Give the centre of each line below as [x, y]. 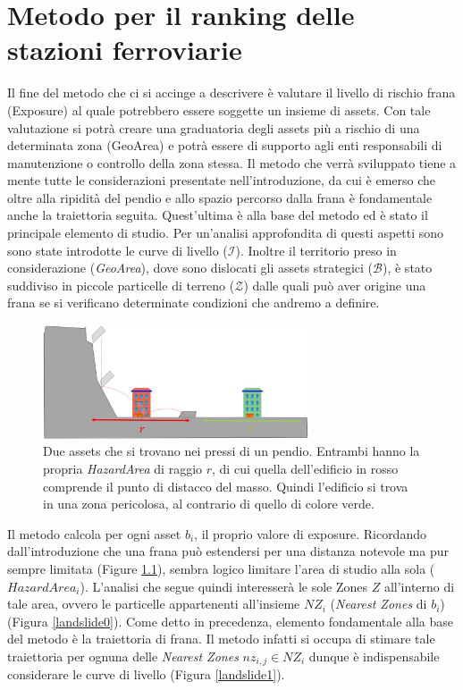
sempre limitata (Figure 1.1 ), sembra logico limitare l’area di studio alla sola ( [221, 568]
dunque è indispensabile [374, 656]
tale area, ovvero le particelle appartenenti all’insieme [154, 604]
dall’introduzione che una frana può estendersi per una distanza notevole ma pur [228, 551]
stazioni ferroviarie [125, 50]
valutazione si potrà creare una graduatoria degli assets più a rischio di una [214, 127]
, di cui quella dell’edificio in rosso [305, 469]
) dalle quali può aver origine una [335, 285]
